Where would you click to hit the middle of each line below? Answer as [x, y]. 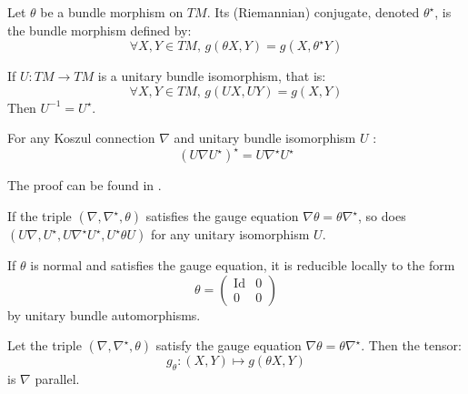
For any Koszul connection [81, 138]
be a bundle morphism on [112, 12]
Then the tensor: [415, 345]
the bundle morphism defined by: [100, 30]
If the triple [40, 216]
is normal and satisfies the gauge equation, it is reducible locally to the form [243, 265]
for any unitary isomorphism [230, 234]
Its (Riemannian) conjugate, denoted [317, 12]
